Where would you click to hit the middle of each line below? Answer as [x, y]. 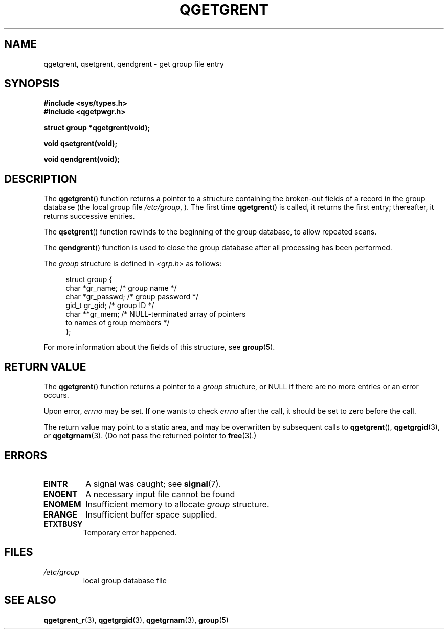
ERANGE [60, 514]
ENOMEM [62, 504]
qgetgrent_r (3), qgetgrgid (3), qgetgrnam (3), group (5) [136, 620]
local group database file [125, 580]
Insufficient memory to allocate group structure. [177, 504]
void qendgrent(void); [82, 159]
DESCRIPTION [41, 179]
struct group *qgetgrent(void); [97, 128]
